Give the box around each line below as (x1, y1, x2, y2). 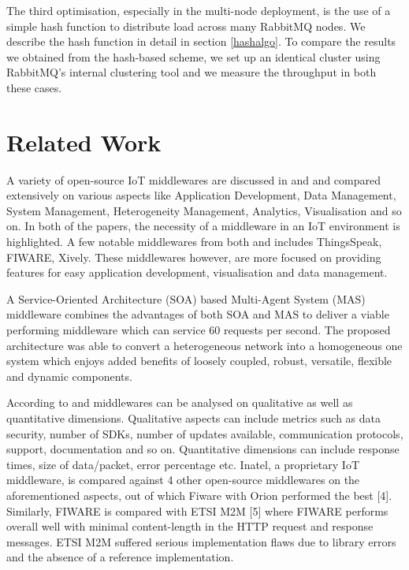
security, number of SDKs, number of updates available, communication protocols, (6, 425, 403, 441)
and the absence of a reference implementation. (6, 549, 234, 565)
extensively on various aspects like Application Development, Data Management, (6, 187, 396, 203)
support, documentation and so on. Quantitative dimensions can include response (6, 441, 400, 457)
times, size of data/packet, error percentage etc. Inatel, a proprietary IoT (6, 456, 359, 472)
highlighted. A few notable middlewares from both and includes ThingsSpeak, (6, 233, 382, 250)
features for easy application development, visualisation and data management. (6, 264, 388, 281)
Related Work (6, 125, 162, 158)
